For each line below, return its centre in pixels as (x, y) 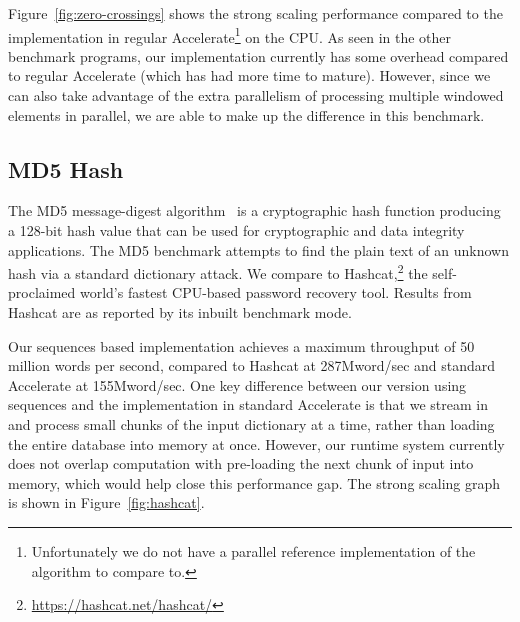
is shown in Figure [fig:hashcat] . (106, 502)
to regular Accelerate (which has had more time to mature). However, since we (249, 75)
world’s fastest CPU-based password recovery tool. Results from (275, 292)
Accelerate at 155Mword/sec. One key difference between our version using (237, 384)
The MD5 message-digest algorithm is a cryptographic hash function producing (254, 210)
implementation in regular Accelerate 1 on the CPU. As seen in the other (230, 35)
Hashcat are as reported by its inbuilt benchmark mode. (180, 312)
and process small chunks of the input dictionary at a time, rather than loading (251, 424)
